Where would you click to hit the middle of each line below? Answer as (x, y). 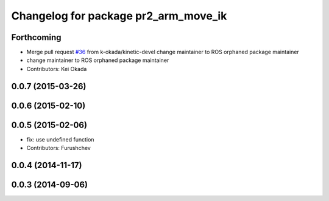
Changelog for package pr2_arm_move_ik (119, 16)
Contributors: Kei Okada (57, 69)
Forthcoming (36, 37)
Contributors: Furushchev (58, 148)
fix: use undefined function (60, 139)
